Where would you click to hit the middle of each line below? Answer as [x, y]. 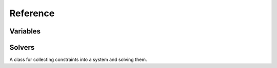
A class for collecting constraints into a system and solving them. [78, 60]
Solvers [22, 47]
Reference [32, 13]
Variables [25, 31]
